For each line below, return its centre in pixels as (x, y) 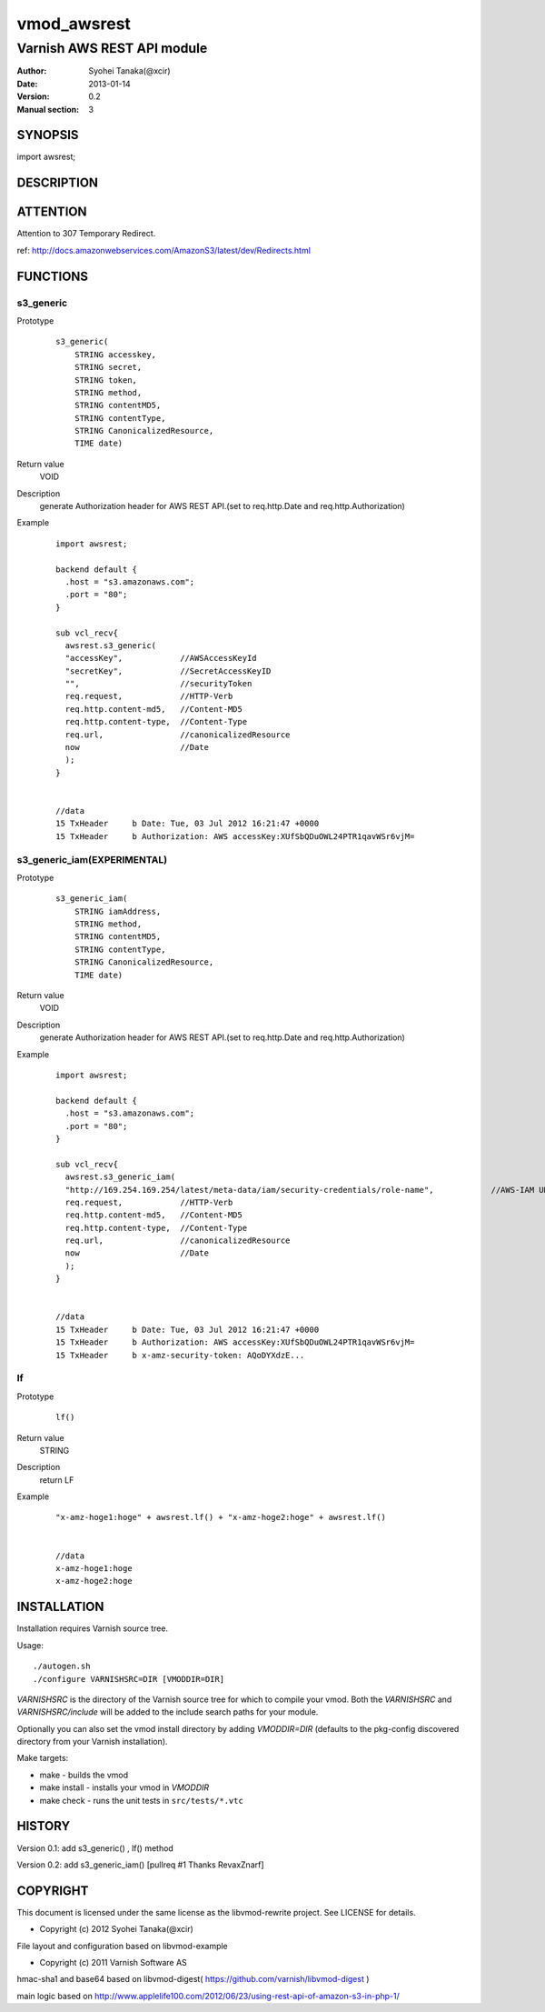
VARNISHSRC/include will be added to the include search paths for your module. (168, 1712)
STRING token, (106, 380)
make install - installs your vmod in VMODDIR (124, 1787)
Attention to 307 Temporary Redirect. (86, 234)
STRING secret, (108, 367)
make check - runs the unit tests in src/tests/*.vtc (142, 1800)
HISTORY (44, 1826)
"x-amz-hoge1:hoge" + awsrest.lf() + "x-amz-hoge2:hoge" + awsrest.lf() (221, 1517)
